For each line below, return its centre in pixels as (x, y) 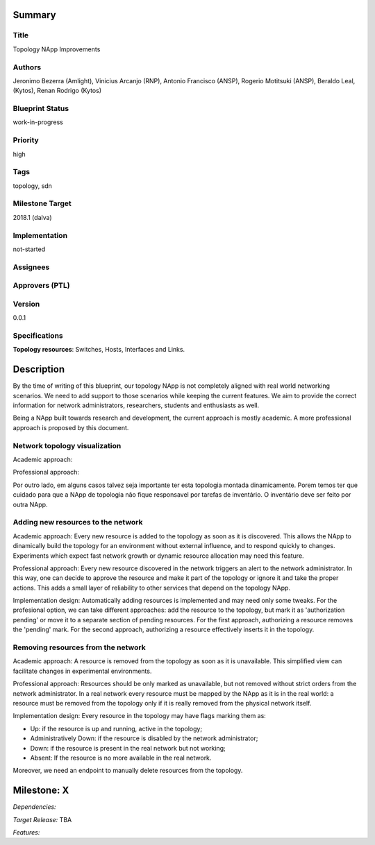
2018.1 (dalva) (32, 217)
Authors (27, 67)
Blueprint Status (41, 109)
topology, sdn (32, 186)
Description (39, 369)
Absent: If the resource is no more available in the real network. (121, 758)
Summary (34, 15)
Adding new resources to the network (78, 522)
